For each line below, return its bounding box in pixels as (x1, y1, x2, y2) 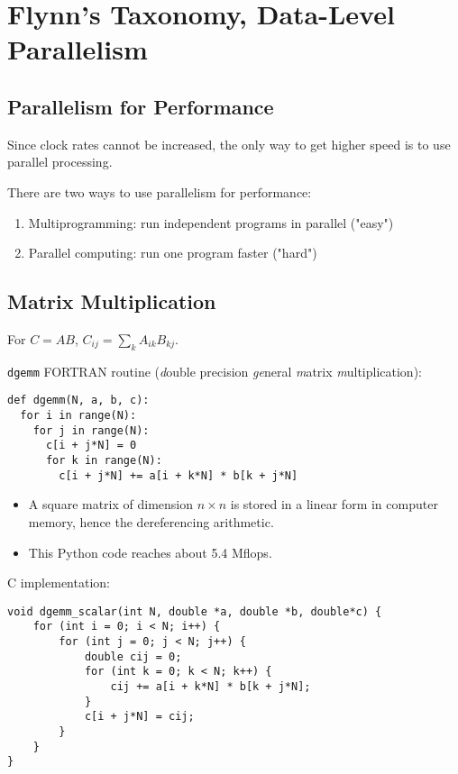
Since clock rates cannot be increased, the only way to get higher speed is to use (7, 134, 451, 153)
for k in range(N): (45, 454, 162, 468)
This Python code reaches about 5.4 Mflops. (28, 542, 272, 561)
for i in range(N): (20, 409, 137, 423)
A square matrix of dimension (28, 495, 194, 514)
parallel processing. (7, 152, 113, 171)
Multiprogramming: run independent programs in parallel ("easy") (28, 213, 394, 232)
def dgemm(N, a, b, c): (7, 394, 150, 407)
